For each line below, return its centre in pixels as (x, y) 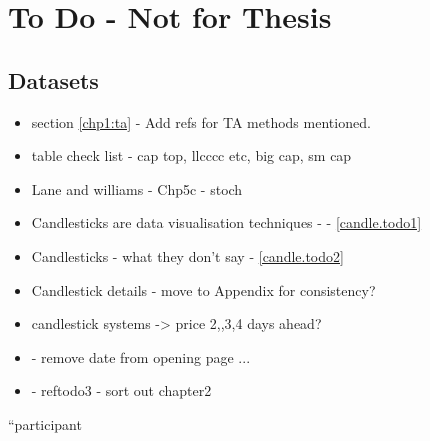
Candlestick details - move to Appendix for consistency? (203, 289)
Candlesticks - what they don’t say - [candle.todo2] (187, 255)
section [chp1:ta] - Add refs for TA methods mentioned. (201, 121)
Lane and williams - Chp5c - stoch (137, 188)
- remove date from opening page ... (141, 356)
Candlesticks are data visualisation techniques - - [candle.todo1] (226, 222)
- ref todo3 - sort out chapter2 (121, 390)
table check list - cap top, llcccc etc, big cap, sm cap (191, 155)
